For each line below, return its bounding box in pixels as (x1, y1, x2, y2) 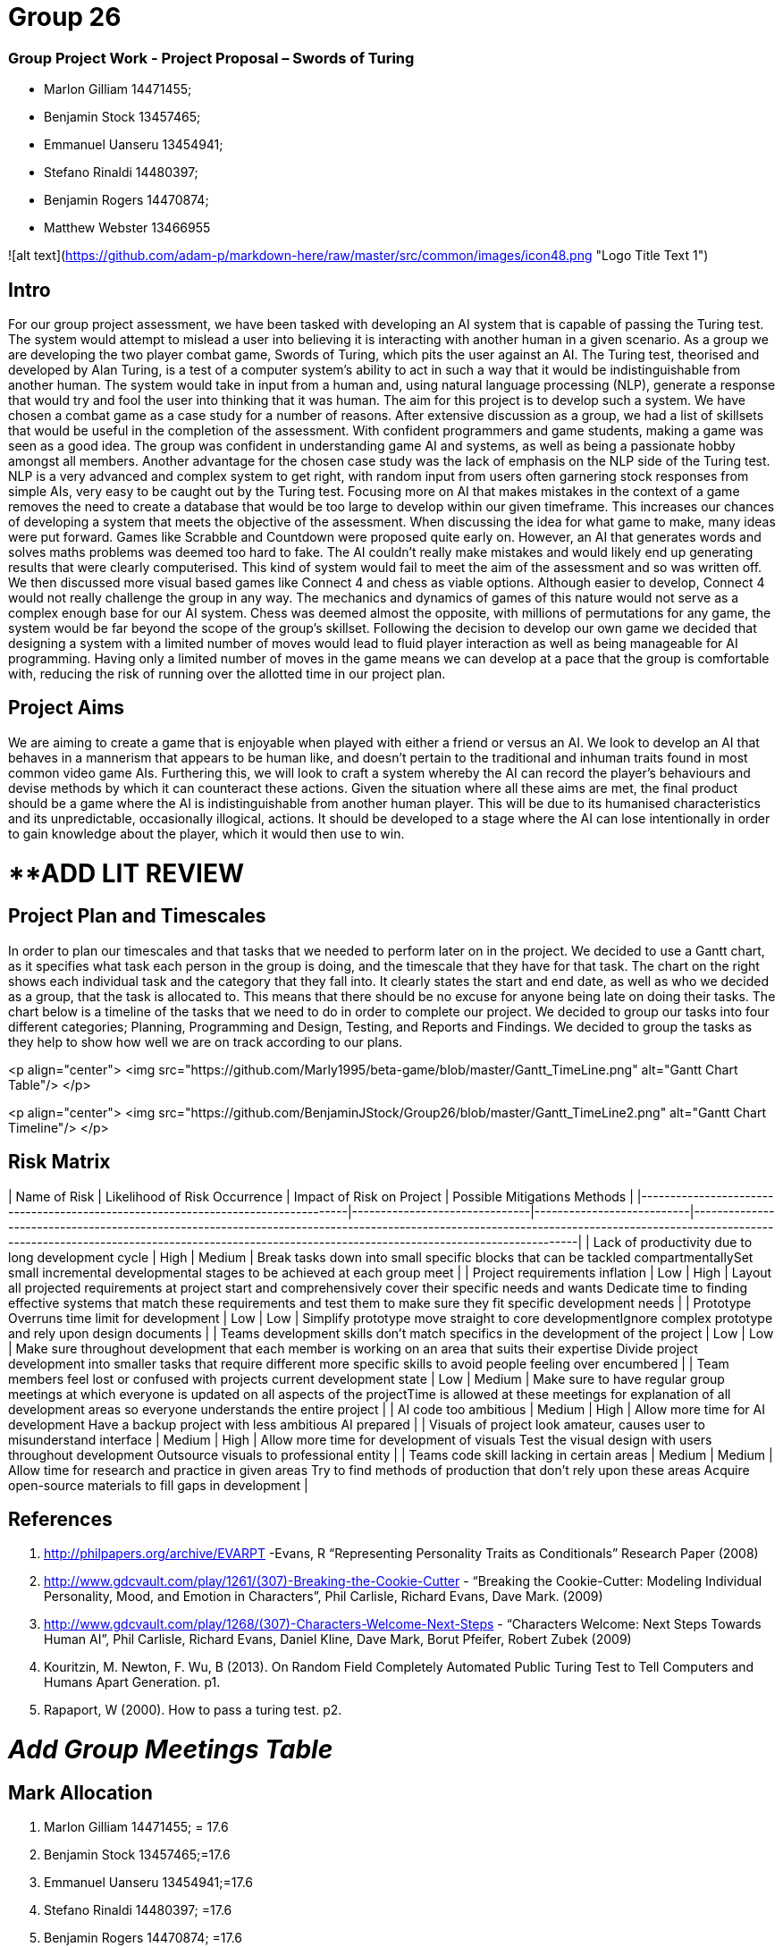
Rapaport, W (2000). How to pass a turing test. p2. (44, 1702, 342, 1718)
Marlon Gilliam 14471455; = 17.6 (44, 1819, 229, 1835)
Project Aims (8, 696, 125, 720)
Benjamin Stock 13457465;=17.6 (44, 1847, 231, 1863)
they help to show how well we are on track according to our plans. (8, 1033, 403, 1049)
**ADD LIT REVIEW (8, 857, 244, 889)
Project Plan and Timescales (8, 905, 266, 928)
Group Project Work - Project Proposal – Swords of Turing (8, 48, 415, 67)
